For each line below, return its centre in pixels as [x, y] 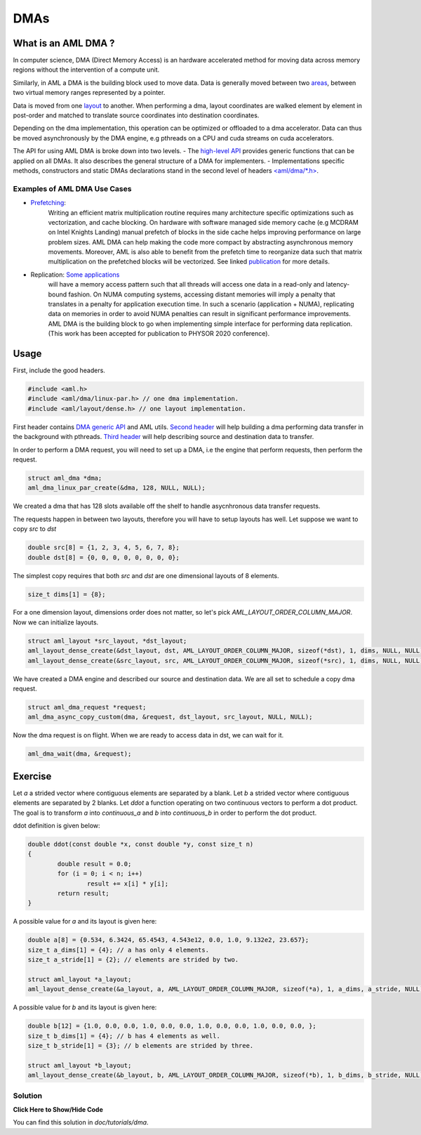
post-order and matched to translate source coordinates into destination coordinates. [136, 115]
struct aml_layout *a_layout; [80, 979]
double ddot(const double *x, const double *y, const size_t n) [141, 844]
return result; [83, 893]
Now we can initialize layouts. [56, 622]
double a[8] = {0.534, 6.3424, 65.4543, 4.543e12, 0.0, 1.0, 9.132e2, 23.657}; [168, 940]
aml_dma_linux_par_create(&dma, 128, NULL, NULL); [117, 488]
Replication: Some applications [75, 275]
